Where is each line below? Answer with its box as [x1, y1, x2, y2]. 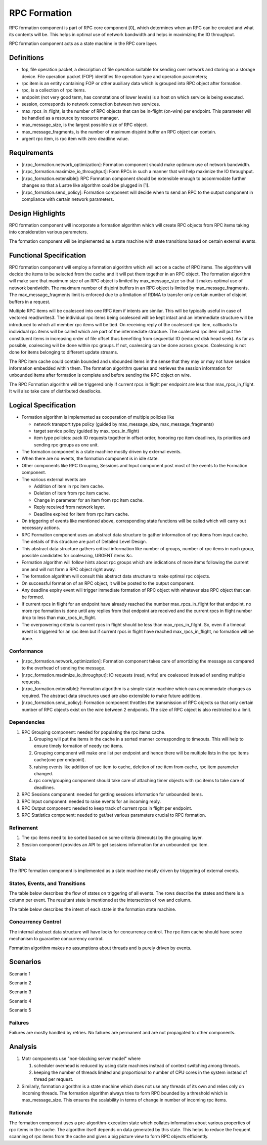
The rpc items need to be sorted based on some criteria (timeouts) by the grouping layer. [21, 835, 203, 840]
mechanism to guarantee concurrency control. [9, 936, 104, 942]
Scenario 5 [9, 1007, 32, 1013]
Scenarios [9, 958, 42, 966]
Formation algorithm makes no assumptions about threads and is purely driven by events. [9, 945, 192, 951]
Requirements [9, 148, 54, 157]
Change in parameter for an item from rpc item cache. [34, 497, 144, 503]
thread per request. [34, 1076, 74, 1082]
